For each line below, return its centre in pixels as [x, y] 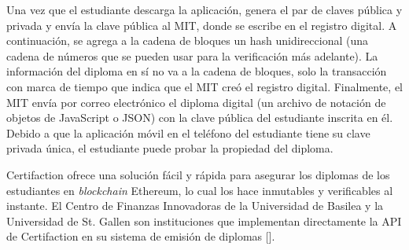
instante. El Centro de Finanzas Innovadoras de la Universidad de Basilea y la [195, 206]
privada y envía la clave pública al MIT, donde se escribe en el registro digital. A [202, 25]
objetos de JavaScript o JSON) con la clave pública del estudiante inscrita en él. [200, 118]
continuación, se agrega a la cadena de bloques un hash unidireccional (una [187, 40]
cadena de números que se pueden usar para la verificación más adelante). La [192, 55]
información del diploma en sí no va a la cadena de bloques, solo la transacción [197, 71]
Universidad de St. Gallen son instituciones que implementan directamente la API [204, 221]
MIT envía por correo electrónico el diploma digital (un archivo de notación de [196, 102]
